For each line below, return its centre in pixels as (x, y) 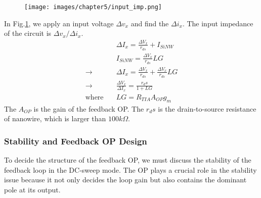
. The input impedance (218, 23)
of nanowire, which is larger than (55, 118)
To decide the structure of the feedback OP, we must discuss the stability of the (128, 160)
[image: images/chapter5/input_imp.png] (93, 7)
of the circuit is (28, 33)
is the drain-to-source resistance (207, 108)
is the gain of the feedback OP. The (89, 108)
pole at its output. (32, 189)
